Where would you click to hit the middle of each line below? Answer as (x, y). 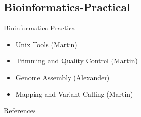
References (20, 110)
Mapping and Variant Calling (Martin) (74, 94)
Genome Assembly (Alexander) (63, 77)
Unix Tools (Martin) (46, 44)
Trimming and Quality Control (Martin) (76, 61)
